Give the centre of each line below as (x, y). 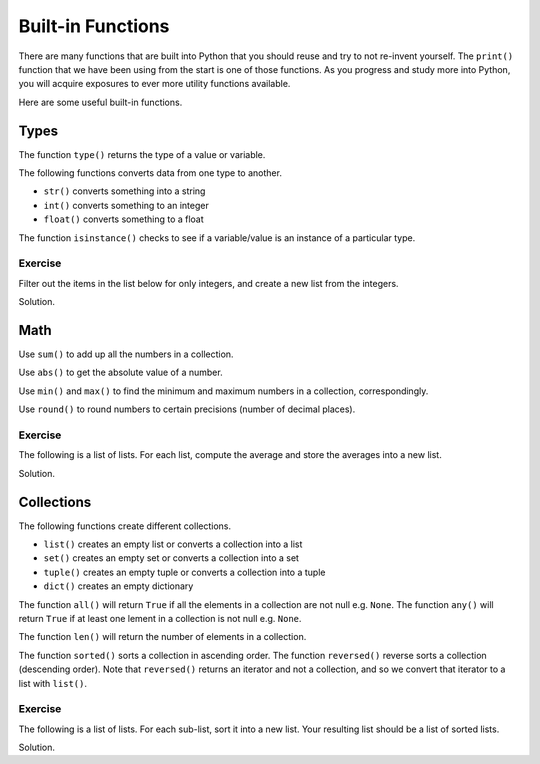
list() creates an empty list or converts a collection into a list (173, 544)
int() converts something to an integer (126, 205)
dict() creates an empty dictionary (118, 586)
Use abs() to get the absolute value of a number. (121, 372)
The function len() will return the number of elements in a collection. (162, 637)
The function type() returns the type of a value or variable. (142, 154)
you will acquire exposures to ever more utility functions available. (154, 84)
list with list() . (52, 683)
